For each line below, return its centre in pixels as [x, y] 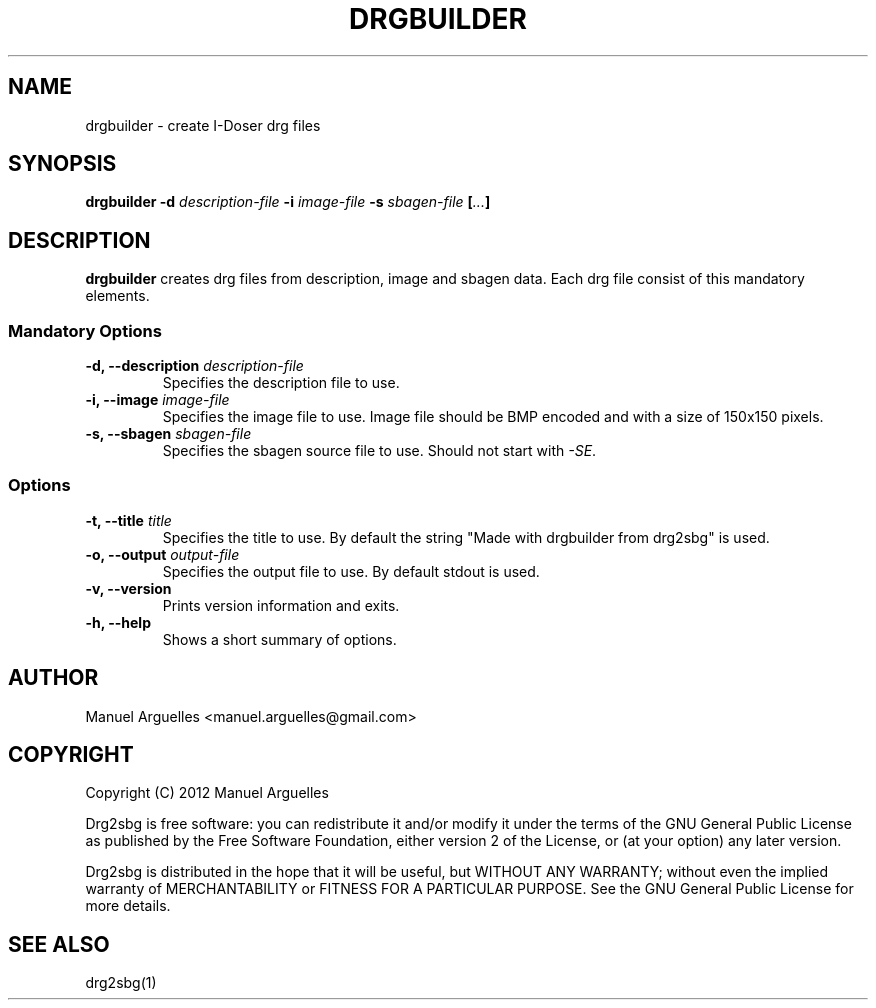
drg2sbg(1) [121, 983]
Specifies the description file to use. [281, 383]
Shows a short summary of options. [279, 639]
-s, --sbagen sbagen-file [168, 434]
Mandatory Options [85, 330]
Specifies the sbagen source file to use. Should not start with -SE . [379, 451]
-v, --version [128, 588]
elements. [117, 296]
